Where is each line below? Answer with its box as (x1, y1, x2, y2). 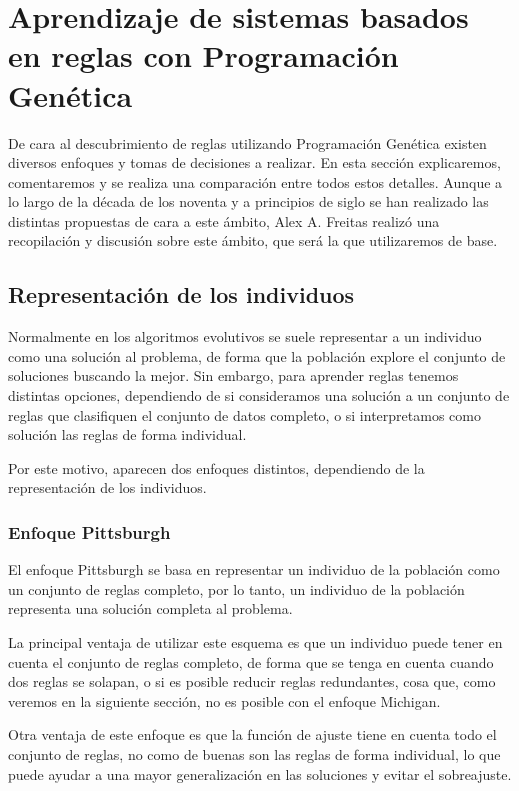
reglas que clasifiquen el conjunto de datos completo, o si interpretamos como (8, 404, 481, 425)
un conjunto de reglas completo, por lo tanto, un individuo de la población (8, 578, 465, 599)
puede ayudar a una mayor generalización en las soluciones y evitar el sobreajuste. (8, 763, 512, 784)
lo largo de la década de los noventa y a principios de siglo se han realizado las (8, 191, 489, 212)
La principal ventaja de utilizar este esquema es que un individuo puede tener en (8, 632, 503, 653)
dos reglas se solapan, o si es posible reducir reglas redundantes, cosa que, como (8, 671, 496, 692)
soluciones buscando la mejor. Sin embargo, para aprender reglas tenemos (8, 365, 459, 386)
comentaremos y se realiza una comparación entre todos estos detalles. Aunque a (8, 171, 503, 192)
